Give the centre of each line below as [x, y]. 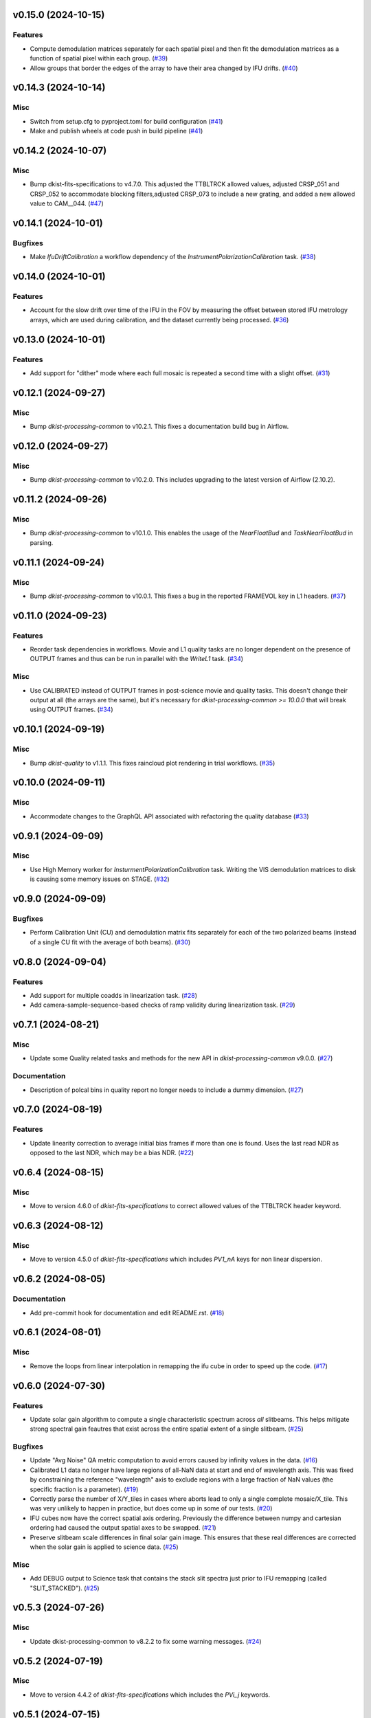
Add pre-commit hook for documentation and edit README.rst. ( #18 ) [127, 1313]
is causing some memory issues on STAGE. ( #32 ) [100, 879]
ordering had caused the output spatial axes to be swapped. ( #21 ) [123, 1528]
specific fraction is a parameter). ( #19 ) [84, 1489]
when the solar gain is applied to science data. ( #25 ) [104, 1547]
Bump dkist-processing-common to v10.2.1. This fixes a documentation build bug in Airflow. [159, 427]
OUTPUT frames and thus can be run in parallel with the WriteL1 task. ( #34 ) [137, 659]
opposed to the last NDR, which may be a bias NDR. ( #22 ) [112, 1153]
